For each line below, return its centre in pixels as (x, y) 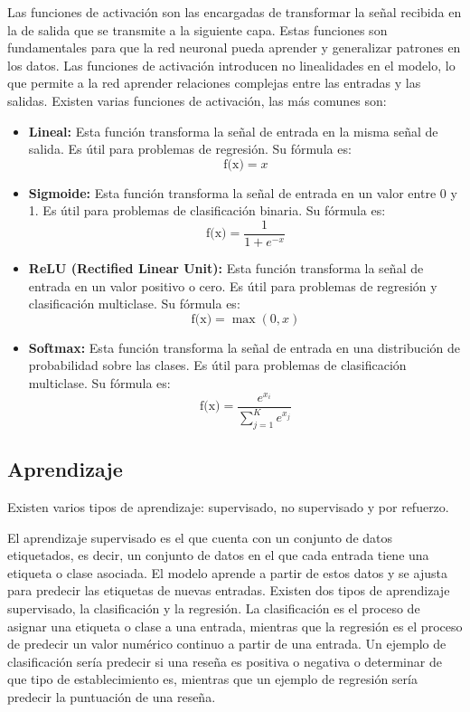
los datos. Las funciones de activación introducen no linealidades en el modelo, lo (231, 65)
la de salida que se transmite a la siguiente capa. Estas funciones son (197, 29)
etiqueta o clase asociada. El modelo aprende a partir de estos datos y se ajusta (227, 572)
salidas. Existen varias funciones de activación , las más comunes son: (197, 100)
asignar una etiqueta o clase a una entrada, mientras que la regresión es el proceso (235, 626)
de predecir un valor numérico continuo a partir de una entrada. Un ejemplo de (227, 644)
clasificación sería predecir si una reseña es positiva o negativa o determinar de (225, 661)
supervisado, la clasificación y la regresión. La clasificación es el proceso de (214, 608)
